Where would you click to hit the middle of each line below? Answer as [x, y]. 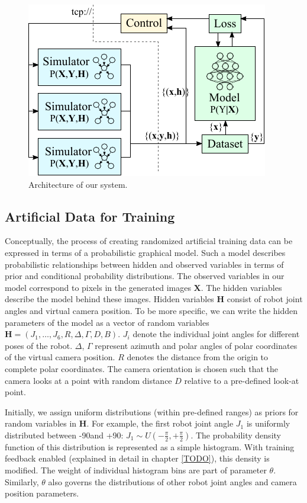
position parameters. [42, 493]
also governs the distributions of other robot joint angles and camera [172, 481]
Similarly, [22, 481]
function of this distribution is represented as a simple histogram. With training [150, 446]
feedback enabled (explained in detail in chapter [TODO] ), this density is [137, 458]
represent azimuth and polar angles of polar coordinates [196, 345]
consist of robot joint [265, 299]
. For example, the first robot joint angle [160, 423]
